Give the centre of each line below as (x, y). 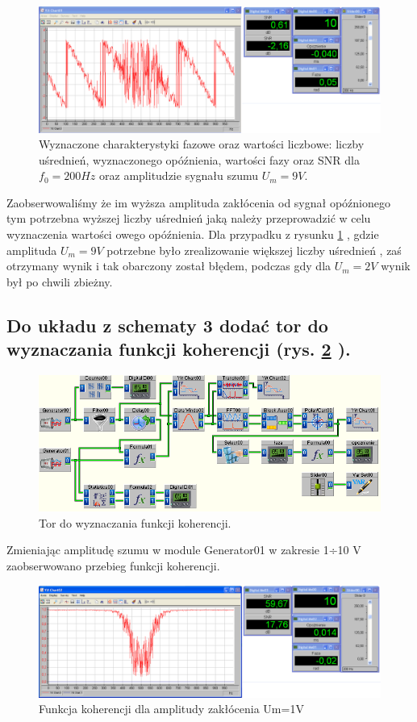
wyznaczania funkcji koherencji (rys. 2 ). (179, 349)
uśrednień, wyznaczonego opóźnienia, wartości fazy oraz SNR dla (199, 159)
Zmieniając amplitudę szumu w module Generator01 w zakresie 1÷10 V (184, 550)
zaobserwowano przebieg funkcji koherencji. (113, 565)
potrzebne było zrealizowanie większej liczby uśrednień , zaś (254, 250)
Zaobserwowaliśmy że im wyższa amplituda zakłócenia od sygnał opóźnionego (198, 202)
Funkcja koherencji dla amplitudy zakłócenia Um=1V (171, 709)
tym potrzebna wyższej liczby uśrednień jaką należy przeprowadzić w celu (189, 218)
